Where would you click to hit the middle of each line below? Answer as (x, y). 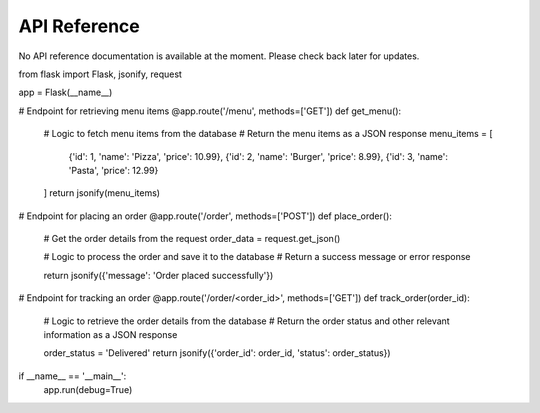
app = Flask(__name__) (65, 92)
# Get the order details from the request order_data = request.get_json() (192, 239)
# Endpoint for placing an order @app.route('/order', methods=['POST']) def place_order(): (205, 216)
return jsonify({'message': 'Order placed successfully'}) (158, 275)
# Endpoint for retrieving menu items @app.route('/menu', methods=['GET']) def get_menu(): (210, 111)
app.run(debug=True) (88, 390)
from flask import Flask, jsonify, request (100, 74)
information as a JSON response (110, 335)
